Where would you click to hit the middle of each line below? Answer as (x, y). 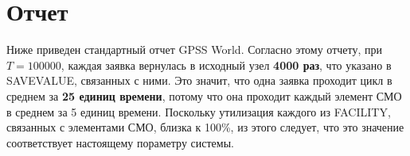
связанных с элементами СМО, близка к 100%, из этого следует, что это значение (205, 127)
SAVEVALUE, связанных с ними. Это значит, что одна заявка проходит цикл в (199, 80)
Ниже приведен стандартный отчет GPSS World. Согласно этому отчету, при (194, 49)
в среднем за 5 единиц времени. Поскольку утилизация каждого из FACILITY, (199, 111)
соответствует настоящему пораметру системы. (120, 142)
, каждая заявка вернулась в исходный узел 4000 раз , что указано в (226, 65)
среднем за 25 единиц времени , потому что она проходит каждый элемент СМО (204, 95)
